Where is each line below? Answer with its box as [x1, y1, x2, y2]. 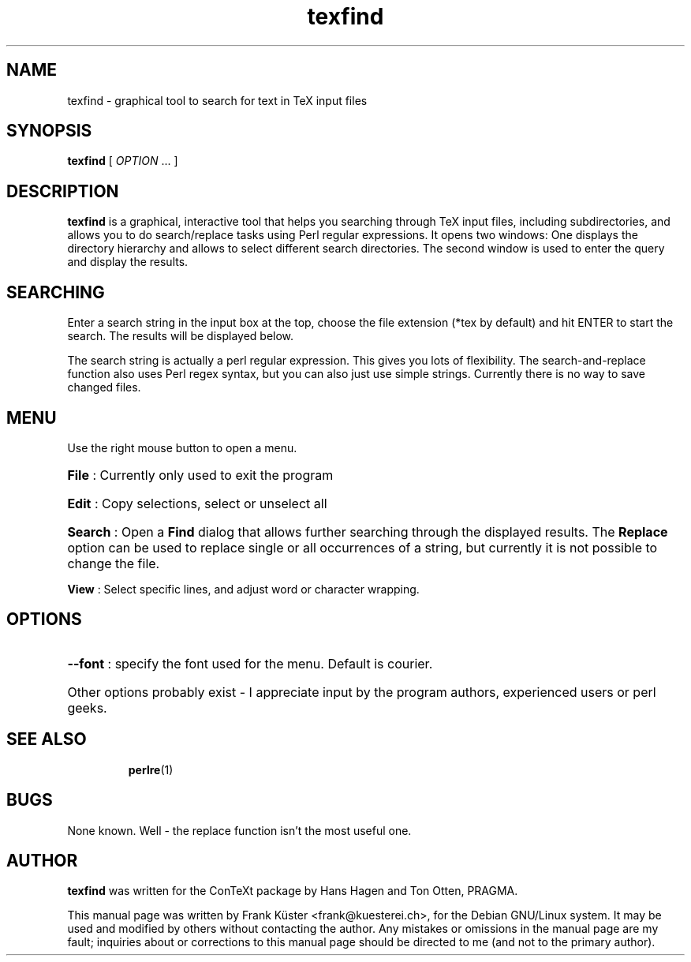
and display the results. [67, 255, 189, 269]
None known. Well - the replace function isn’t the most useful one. [67, 823, 412, 837]
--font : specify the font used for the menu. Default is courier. [67, 655, 433, 672]
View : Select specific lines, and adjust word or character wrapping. [67, 582, 420, 596]
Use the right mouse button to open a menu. [67, 440, 297, 455]
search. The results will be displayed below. [67, 329, 294, 343]
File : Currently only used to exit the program [67, 466, 334, 483]
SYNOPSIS [6, 121, 92, 141]
